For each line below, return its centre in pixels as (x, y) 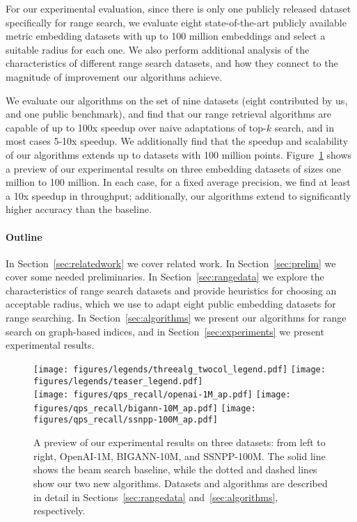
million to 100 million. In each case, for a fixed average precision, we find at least (178, 182)
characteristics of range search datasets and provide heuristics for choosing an (171, 290)
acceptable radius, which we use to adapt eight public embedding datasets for (171, 304)
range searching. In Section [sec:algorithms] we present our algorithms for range (176, 318)
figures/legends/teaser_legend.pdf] (118, 381)
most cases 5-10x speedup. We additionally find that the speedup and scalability (177, 141)
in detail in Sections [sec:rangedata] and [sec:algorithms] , (156, 497)
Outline (24, 236)
